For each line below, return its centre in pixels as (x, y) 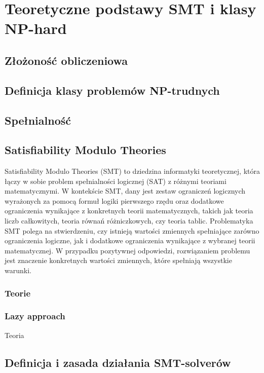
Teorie (18, 293)
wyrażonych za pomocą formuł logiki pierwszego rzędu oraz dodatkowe (114, 200)
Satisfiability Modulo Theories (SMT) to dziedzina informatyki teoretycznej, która (132, 171)
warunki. (18, 270)
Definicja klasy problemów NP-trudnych (112, 90)
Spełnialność (38, 120)
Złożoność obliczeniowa (66, 60)
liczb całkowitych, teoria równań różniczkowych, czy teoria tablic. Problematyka (129, 221)
